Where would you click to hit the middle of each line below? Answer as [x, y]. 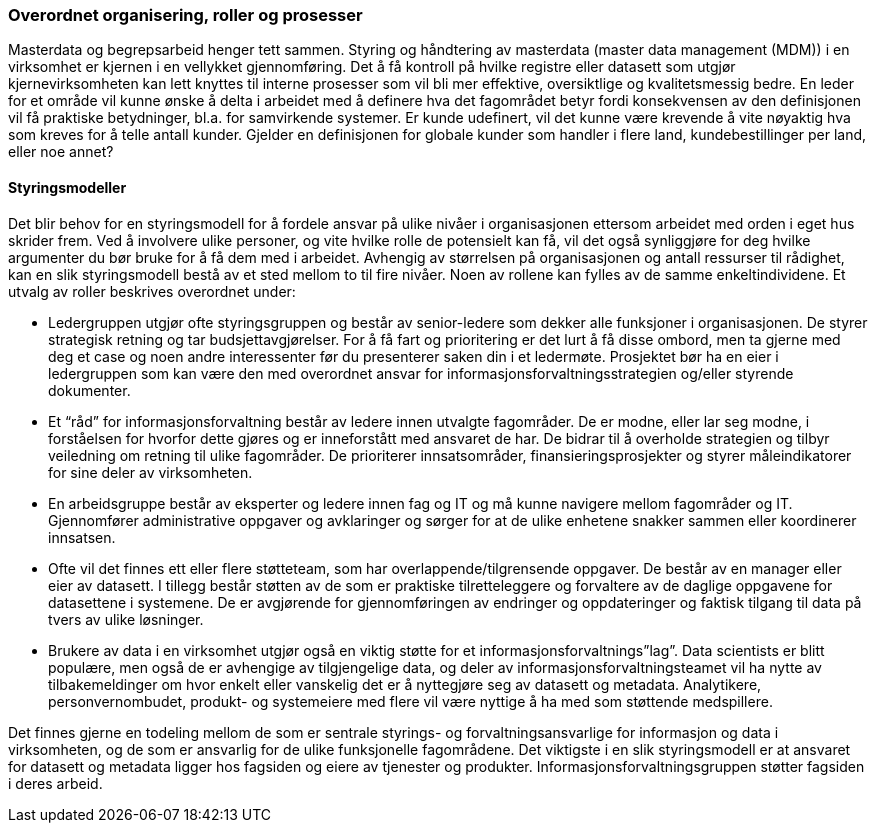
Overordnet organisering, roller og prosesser [185, 15]
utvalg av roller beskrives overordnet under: [152, 291]
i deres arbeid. [55, 783]
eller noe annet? [61, 152]
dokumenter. [89, 390]
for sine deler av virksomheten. [150, 472]
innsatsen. [82, 537]
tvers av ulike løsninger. [126, 619]
